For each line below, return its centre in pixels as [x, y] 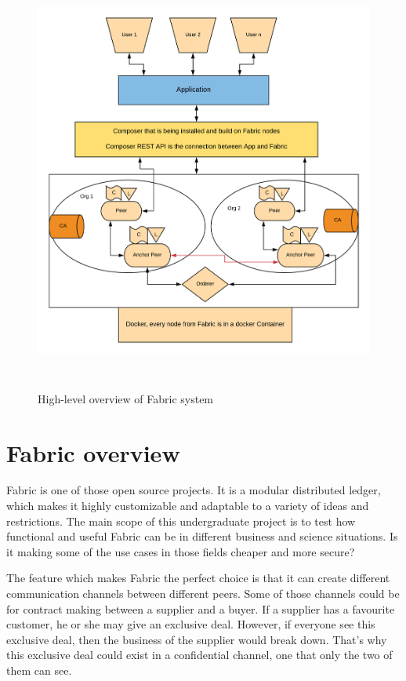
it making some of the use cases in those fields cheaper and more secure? [181, 551]
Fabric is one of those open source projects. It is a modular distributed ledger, [194, 490]
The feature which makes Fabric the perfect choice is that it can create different [198, 578]
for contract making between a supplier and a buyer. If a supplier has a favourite [201, 608]
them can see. [39, 670]
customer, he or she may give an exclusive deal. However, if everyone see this [191, 624]
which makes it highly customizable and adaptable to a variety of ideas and [188, 506]
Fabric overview [93, 452]
